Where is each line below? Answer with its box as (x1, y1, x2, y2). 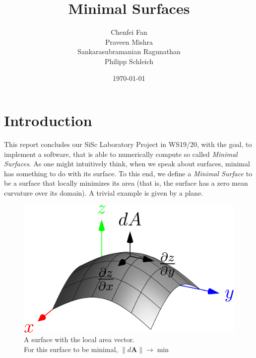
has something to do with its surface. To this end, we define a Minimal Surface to (4, 168, 253, 178)
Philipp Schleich (104, 56, 154, 66)
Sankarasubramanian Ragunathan (77, 46, 181, 57)
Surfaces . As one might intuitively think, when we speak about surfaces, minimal (4, 158, 250, 169)
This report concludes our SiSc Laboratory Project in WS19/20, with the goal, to (4, 139, 252, 149)
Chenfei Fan (111, 27, 147, 37)
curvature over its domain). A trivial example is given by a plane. (4, 188, 203, 198)
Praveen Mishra (105, 36, 153, 47)
